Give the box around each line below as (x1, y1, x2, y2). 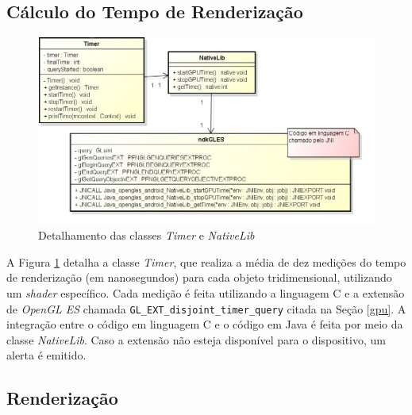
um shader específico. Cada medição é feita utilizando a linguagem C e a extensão (6, 284, 405, 301)
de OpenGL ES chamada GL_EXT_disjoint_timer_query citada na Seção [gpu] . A (6, 300, 406, 317)
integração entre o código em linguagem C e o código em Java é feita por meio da (6, 316, 403, 332)
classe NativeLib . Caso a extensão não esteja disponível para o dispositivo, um (6, 331, 386, 348)
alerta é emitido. (6, 347, 87, 363)
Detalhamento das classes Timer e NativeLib (38, 227, 255, 244)
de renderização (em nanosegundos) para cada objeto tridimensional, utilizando (6, 269, 392, 286)
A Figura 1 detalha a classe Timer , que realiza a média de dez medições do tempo (6, 253, 406, 270)
